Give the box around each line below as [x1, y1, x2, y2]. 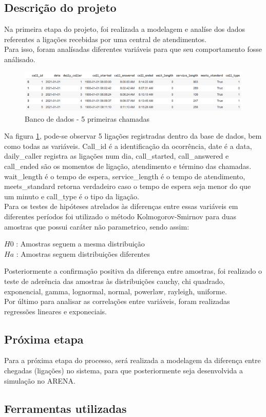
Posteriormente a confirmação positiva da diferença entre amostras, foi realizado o [4, 266, 262, 276]
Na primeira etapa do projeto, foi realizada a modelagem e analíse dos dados [4, 24, 245, 34]
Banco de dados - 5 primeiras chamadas [25, 113, 150, 124]
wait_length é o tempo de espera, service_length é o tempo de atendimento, [4, 170, 245, 181]
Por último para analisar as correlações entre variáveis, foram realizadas [4, 296, 230, 307]
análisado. [4, 53, 35, 64]
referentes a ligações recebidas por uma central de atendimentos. [4, 33, 207, 44]
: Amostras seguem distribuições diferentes [16, 248, 150, 259]
